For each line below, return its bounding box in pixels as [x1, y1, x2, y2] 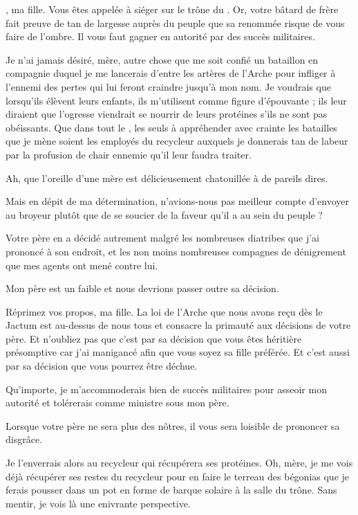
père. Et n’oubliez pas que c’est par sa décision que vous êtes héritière [6, 331, 302, 345]
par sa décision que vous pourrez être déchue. [6, 359, 198, 373]
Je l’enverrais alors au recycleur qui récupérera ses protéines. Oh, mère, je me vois [6, 455, 353, 470]
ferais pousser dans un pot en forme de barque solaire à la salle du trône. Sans [6, 482, 337, 497]
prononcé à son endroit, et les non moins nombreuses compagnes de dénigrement [6, 244, 346, 258]
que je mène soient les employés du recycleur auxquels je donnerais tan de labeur [6, 134, 348, 148]
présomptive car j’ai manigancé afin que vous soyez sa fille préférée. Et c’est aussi [6, 345, 350, 359]
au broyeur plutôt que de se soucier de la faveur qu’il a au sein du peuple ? [6, 207, 323, 222]
